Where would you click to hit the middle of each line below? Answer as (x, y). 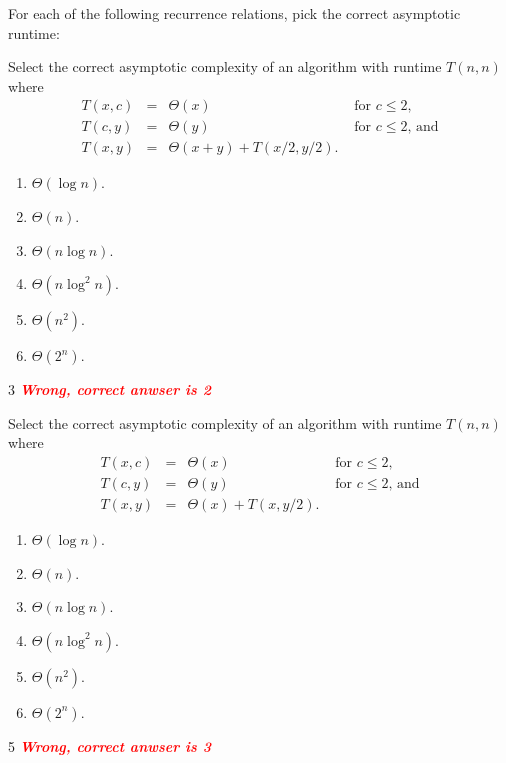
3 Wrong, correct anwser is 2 (109, 389)
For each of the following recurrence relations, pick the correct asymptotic (234, 13)
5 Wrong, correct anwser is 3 (109, 745)
